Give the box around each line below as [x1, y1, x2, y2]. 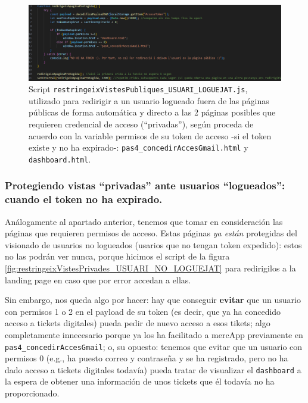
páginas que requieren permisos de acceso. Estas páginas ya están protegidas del [5, 227, 297, 239]
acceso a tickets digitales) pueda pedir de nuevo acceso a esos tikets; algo [5, 317, 270, 329]
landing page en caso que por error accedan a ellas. [5, 273, 191, 286]
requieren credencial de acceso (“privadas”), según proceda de [29, 117, 254, 130]
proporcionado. [5, 387, 60, 399]
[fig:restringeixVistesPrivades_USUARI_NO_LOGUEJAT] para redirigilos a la [5, 261, 296, 274]
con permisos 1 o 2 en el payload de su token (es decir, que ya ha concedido [5, 305, 281, 317]
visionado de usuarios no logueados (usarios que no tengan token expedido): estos [5, 238, 302, 251]
